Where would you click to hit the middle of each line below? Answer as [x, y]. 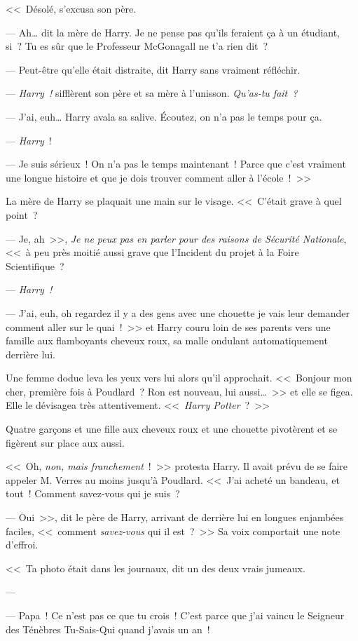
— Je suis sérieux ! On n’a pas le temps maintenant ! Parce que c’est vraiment [176, 164]
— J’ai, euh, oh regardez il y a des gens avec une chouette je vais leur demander [178, 312]
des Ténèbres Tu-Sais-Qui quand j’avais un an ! [108, 629]
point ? [22, 214]
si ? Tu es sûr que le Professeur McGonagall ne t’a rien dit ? [137, 46]
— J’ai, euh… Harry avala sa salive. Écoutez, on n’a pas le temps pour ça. [164, 116]
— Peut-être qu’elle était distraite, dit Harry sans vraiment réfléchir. [153, 69]
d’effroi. [22, 545]
